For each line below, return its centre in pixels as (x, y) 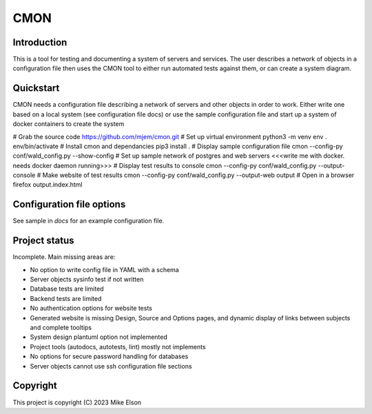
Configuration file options (69, 204)
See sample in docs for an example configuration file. (89, 221)
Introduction (40, 42)
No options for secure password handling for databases (109, 356)
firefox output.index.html (48, 185)
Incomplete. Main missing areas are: (64, 257)
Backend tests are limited (66, 298)
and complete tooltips (61, 328)
